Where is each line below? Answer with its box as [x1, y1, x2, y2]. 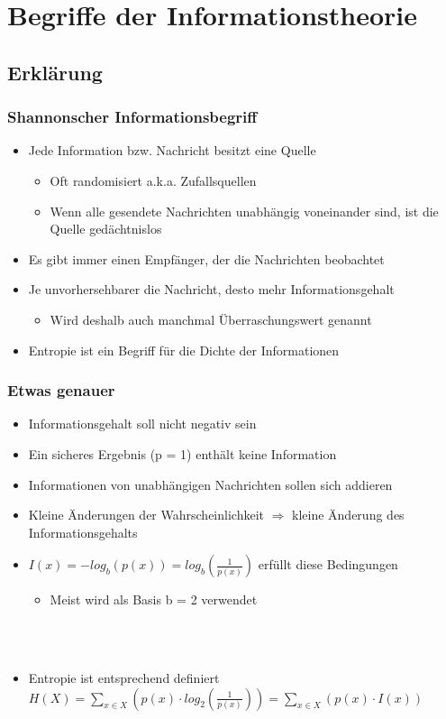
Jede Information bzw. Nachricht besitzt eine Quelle [28, 141, 316, 160]
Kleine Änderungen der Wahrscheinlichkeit [28, 505, 264, 524]
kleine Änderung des [292, 505, 405, 524]
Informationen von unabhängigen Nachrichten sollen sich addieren [28, 475, 393, 493]
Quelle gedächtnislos [50, 219, 162, 238]
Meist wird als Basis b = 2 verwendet [50, 590, 258, 609]
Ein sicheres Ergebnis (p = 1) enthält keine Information [28, 444, 337, 463]
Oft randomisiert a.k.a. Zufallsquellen [50, 171, 257, 189]
